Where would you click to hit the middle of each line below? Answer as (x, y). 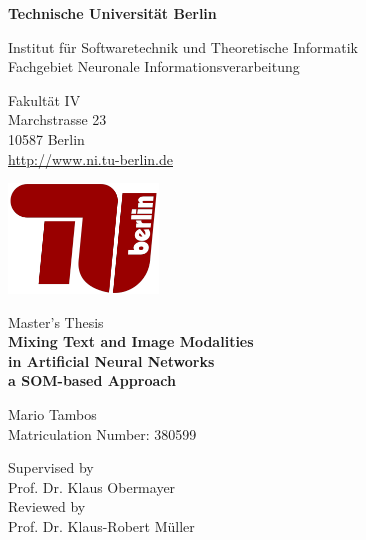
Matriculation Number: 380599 (102, 433)
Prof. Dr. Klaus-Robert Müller (101, 525)
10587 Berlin (46, 138)
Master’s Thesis (56, 321)
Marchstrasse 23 (57, 119)
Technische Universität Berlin (112, 13)
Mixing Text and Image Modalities (131, 341)
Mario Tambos (52, 413)
